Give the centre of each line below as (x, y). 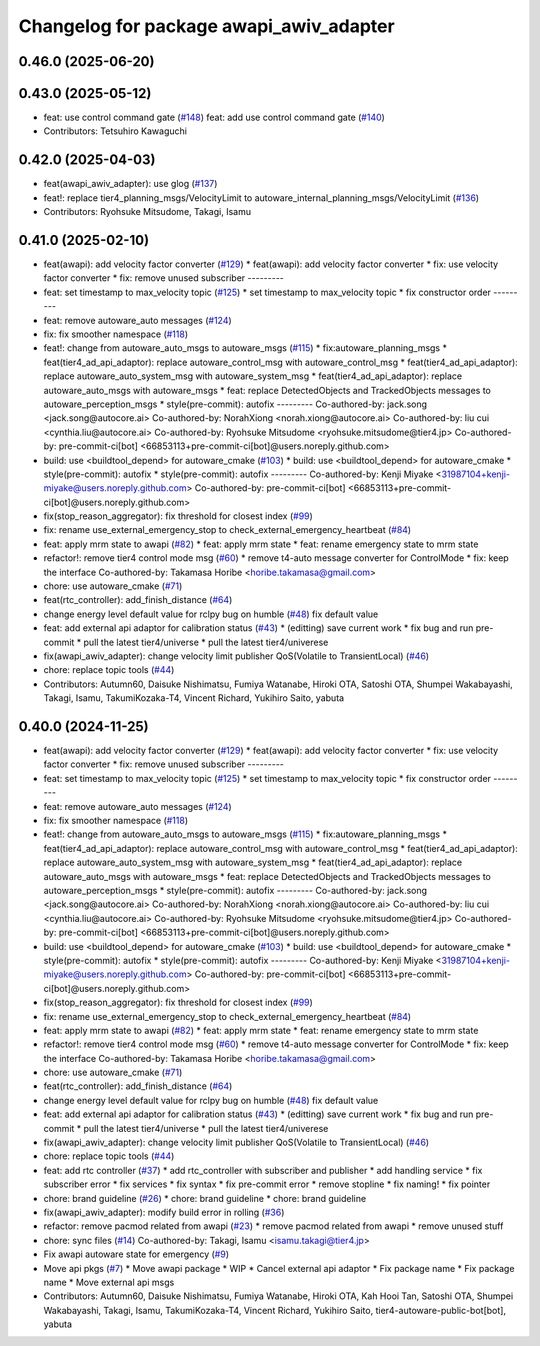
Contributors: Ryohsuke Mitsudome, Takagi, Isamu (147, 212)
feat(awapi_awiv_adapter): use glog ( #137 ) (130, 184)
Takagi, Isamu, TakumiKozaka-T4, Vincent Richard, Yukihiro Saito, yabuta (194, 698)
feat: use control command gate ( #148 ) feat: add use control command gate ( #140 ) (214, 117)
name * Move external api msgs (109, 1282)
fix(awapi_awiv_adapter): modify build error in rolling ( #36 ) (164, 1212)
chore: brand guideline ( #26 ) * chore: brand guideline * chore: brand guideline (205, 1198)
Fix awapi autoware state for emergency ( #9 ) (136, 1254)
